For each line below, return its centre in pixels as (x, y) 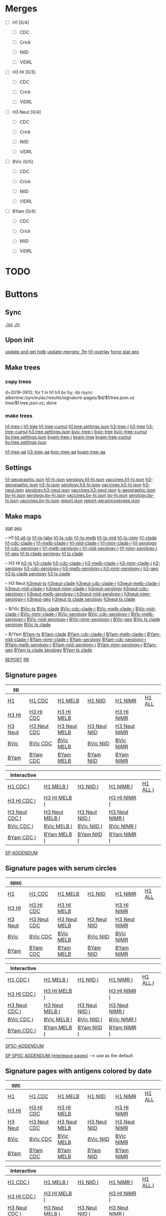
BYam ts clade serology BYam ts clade (53, 650)
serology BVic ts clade (28, 625)
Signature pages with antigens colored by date (79, 1071)
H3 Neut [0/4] (26, 112)
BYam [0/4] (24, 211)
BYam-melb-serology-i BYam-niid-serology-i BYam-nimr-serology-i (74, 645)
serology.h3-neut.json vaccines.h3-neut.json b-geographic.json (90, 490)
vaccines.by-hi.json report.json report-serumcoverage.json (80, 501)
